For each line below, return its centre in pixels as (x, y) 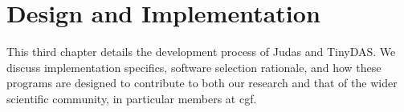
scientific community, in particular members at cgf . (132, 98)
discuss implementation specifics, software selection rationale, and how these (194, 67)
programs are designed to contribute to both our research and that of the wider (202, 83)
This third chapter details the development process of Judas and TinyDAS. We (201, 52)
